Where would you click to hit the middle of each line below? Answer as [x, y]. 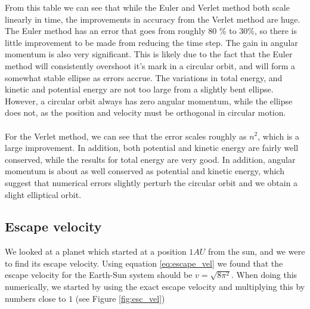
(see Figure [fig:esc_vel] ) [120, 298]
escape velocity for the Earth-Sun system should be [99, 275]
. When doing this [264, 275]
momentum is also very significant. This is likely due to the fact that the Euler [149, 54]
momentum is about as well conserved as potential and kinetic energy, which [145, 171]
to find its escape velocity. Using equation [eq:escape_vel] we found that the [144, 263]
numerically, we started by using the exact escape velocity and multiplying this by [155, 287]
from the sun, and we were [257, 251]
